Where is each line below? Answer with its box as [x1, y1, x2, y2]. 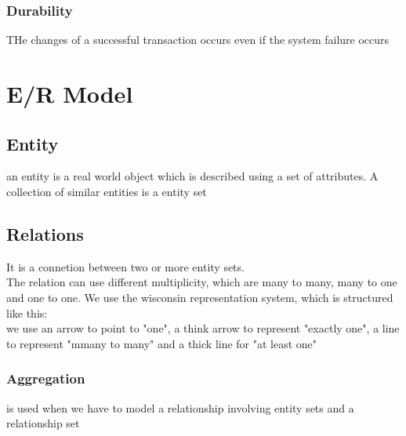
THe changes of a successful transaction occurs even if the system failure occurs [6, 31, 390, 48]
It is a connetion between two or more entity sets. [6, 258, 245, 274]
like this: [6, 304, 48, 321]
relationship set [6, 415, 80, 431]
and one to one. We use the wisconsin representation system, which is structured [6, 289, 393, 305]
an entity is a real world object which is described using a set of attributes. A [6, 168, 379, 184]
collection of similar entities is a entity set [6, 183, 207, 199]
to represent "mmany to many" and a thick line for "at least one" [6, 335, 317, 351]
